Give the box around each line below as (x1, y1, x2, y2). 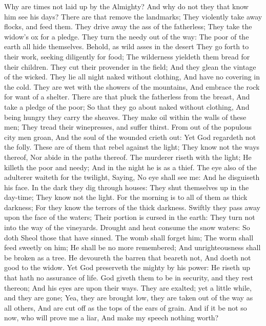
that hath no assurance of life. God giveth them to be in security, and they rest (4, 272, 253, 283)
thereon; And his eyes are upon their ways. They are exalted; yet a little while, (4, 282, 252, 293)
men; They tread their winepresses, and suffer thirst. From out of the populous (4, 121, 252, 132)
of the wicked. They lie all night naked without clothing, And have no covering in (4, 71, 260, 82)
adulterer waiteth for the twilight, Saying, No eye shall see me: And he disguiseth (4, 172, 260, 182)
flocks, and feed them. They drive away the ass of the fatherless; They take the (4, 21, 252, 32)
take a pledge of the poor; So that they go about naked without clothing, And (4, 101, 250, 112)
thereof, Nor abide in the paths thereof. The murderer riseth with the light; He (4, 151, 252, 162)
